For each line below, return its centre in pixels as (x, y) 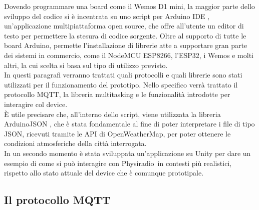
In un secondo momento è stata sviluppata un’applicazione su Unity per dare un (127, 153)
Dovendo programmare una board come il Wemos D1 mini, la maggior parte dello (129, 6)
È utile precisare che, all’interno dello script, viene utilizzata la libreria (112, 114)
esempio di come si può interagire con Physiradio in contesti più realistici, (118, 163)
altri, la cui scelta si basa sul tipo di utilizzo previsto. (86, 65)
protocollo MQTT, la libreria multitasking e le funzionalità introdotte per (117, 94)
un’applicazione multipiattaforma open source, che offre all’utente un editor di (124, 26)
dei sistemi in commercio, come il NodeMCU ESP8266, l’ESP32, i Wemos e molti (129, 55)
